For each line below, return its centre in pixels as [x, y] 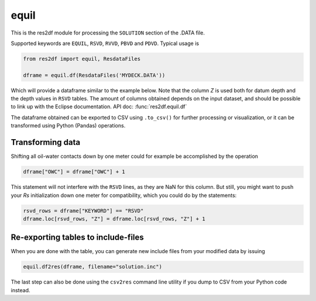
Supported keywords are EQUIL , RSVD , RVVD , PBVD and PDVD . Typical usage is [105, 43]
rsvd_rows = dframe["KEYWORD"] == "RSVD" [83, 211]
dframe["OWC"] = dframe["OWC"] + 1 [74, 172]
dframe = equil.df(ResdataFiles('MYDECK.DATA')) [94, 75]
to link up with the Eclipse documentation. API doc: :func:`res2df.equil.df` [99, 107]
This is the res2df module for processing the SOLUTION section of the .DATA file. [108, 33]
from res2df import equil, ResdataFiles [82, 59]
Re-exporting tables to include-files [78, 238]
